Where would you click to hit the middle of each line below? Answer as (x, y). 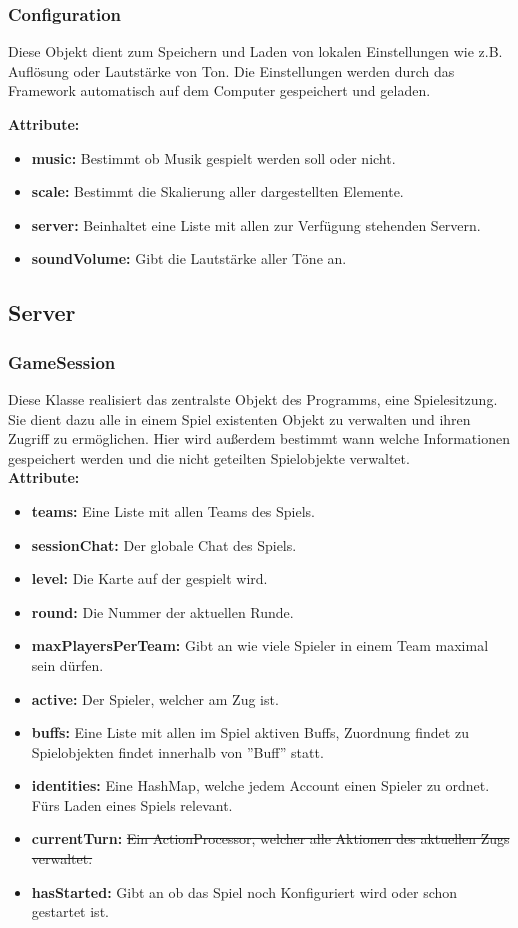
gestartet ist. (70, 911)
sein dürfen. (67, 664)
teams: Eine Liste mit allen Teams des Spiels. (173, 510)
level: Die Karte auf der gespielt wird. (149, 578)
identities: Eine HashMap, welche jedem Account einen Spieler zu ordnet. (260, 785)
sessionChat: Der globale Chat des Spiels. (164, 544)
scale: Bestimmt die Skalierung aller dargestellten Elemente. (217, 191)
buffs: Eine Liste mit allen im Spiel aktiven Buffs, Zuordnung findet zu (250, 732)
